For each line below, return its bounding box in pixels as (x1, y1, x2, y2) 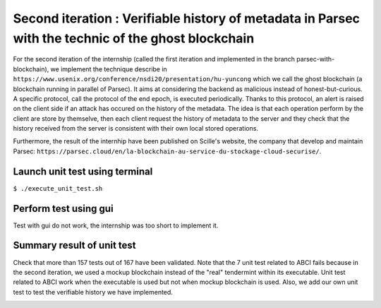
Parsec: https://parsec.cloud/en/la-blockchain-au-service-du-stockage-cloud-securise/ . (13, 147, 322, 155)
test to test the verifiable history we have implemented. (13, 288, 173, 296)
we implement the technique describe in (50, 64, 167, 73)
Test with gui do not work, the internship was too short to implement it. (13, 221, 219, 230)
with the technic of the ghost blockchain (13, 30, 255, 46)
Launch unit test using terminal (13, 165, 153, 177)
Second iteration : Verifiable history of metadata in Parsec (13, 11, 360, 26)
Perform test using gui (13, 202, 114, 215)
